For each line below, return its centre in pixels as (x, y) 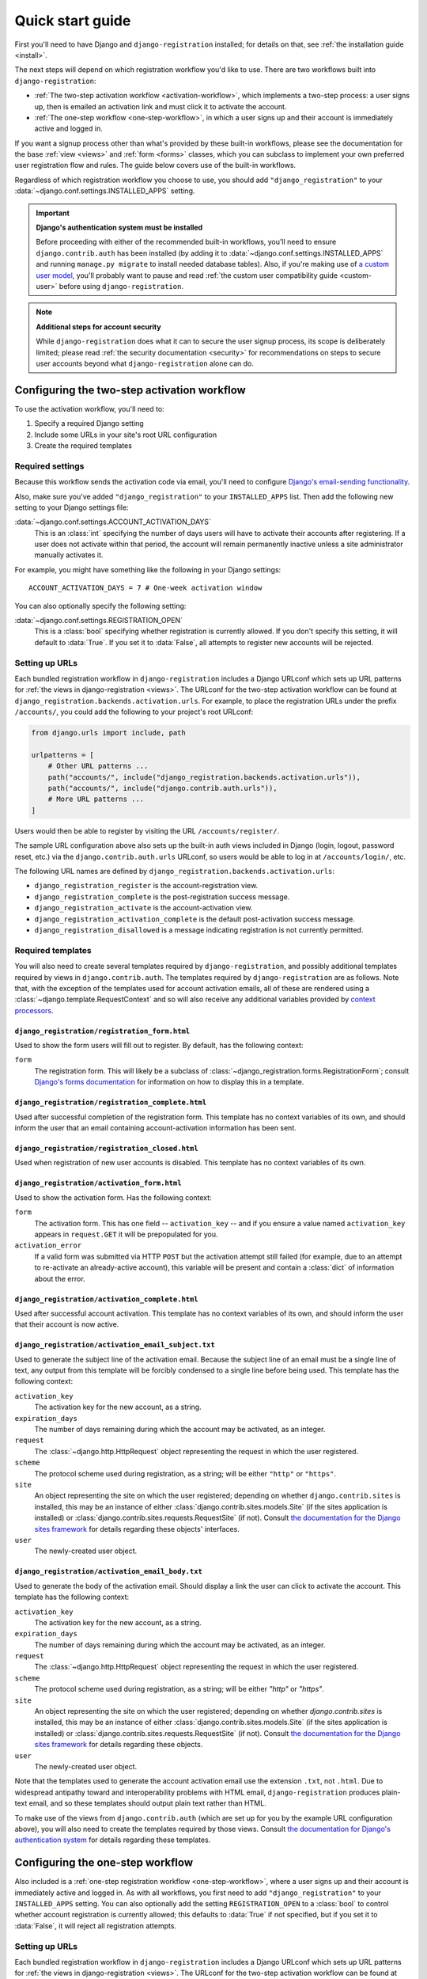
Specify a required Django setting (89, 424)
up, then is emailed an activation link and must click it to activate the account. (161, 106)
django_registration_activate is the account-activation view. (144, 908)
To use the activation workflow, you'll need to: (90, 408)
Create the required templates (83, 446)
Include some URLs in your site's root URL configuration (126, 435)
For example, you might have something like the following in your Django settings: (148, 569)
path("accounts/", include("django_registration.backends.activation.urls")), (204, 777)
